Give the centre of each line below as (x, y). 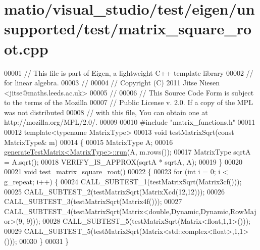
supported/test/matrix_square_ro (128, 29)
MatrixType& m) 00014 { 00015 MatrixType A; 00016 (89, 142)
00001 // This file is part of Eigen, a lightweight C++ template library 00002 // (129, 72)
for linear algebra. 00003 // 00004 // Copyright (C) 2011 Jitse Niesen (112, 83)
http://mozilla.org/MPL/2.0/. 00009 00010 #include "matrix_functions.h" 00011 (130, 122)
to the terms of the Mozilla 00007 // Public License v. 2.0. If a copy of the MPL (128, 102)
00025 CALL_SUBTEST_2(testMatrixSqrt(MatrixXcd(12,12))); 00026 (114, 191)
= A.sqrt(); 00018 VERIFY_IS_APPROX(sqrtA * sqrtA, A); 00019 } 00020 (123, 161)
